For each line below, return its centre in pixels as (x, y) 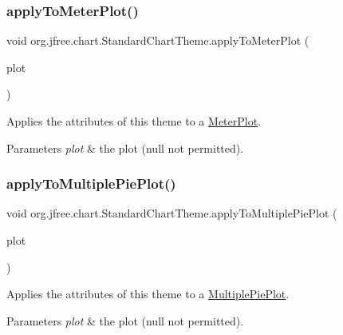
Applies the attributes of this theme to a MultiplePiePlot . (148, 294)
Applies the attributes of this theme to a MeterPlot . (134, 121)
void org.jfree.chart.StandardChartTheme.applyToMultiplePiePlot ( (172, 213)
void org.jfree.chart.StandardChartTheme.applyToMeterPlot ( (158, 40)
